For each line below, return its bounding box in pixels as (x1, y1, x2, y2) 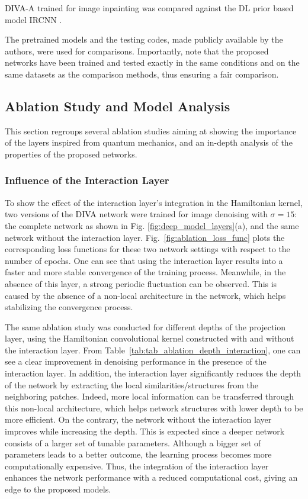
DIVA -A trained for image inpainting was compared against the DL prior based (5, 2, 294, 14)
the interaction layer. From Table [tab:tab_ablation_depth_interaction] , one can (5, 343, 301, 356)
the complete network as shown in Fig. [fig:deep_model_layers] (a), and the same (5, 219, 299, 231)
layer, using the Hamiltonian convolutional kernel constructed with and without (5, 332, 294, 345)
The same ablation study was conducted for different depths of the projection (5, 320, 286, 333)
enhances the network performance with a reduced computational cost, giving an (5, 471, 298, 484)
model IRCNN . (5, 13, 62, 25)
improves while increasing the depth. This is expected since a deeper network (5, 425, 285, 437)
